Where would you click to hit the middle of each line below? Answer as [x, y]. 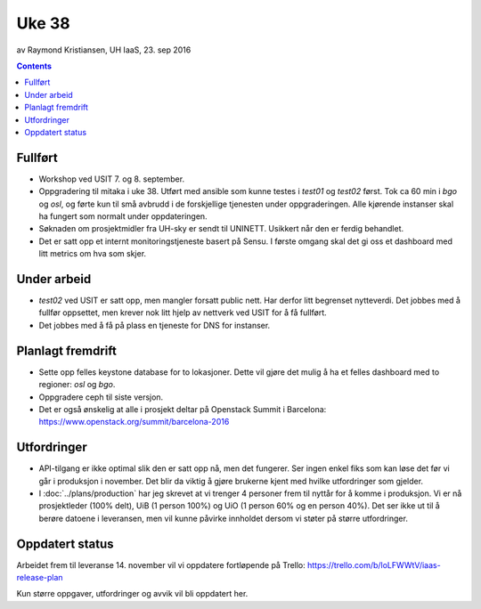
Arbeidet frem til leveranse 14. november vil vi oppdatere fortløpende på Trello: [161, 564]
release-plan [40, 578]
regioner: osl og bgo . [77, 385]
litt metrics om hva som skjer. [93, 254]
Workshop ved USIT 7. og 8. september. [112, 179]
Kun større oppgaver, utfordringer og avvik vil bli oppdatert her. [132, 594]
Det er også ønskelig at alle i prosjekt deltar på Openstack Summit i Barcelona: [183, 409]
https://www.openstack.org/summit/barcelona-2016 [134, 422]
